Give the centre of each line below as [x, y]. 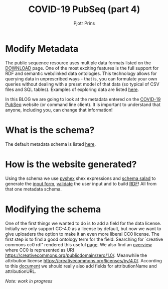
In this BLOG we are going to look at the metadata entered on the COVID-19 [83, 99]
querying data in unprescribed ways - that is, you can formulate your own [81, 78]
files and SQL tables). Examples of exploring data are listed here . [72, 89]
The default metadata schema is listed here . [51, 144]
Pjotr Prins [84, 23]
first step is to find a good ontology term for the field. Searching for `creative [84, 239]
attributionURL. [21, 271]
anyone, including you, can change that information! [59, 110]
